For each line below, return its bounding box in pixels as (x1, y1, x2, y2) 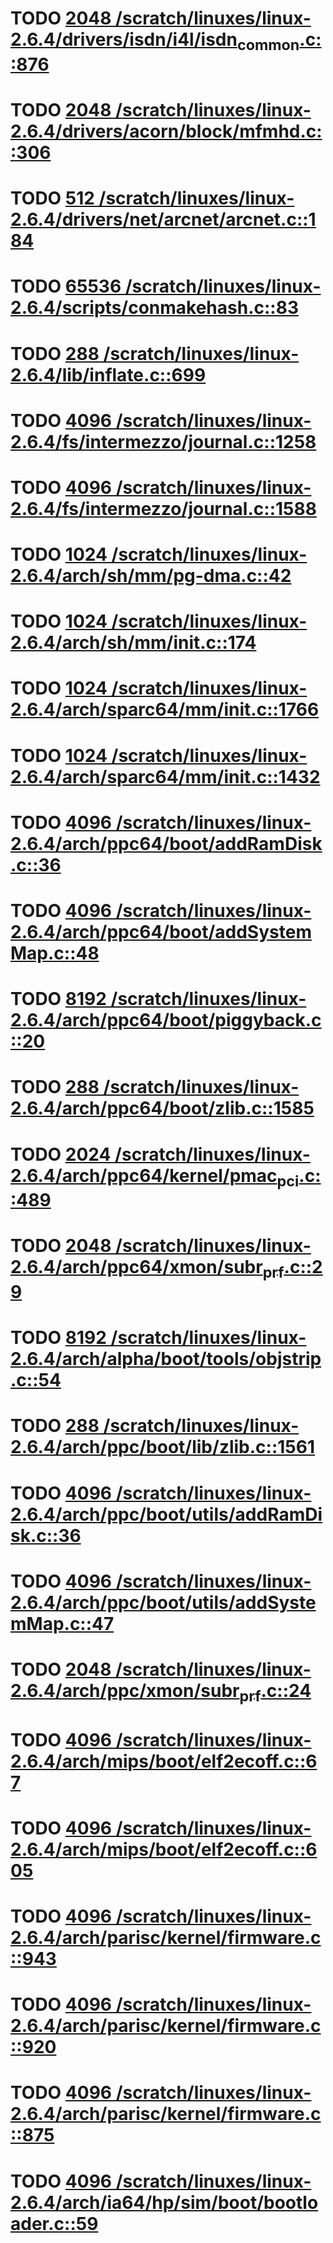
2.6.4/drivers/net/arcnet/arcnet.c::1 (10, 208, 317, 231)
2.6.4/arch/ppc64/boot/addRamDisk (10, 832, 323, 855)
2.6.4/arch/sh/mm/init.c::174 (10, 632, 257, 654)
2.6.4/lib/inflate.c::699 (10, 363, 207, 386)
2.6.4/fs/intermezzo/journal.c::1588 (10, 497, 317, 520)
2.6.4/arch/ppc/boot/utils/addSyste (10, 1591, 317, 1614)
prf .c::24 (239, 1679, 312, 1706)
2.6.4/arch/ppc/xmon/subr (10, 1679, 240, 1702)
